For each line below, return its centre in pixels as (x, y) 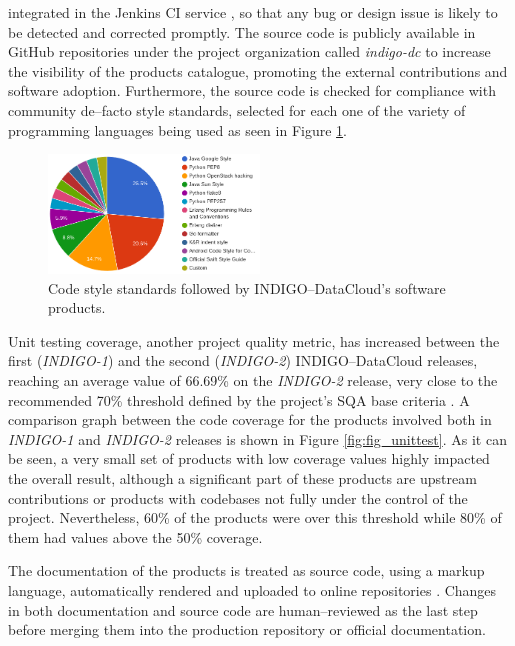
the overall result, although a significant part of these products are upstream (242, 478)
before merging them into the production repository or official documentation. (247, 629)
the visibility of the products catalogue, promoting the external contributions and (258, 70)
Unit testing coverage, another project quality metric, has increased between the (254, 340)
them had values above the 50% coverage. (135, 536)
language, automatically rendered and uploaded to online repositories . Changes (252, 589)
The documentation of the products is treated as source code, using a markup (246, 570)
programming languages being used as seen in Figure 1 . (177, 129)
